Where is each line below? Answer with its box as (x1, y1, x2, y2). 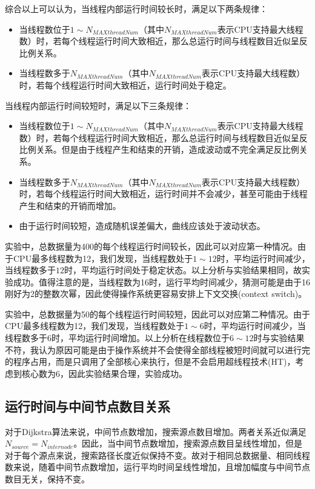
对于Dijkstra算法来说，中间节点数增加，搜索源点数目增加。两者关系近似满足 (5, 425, 307, 437)
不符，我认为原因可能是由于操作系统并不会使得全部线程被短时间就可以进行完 (5, 343, 310, 356)
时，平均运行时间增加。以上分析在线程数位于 (51, 331, 230, 344)
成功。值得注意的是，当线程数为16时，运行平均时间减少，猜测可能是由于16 (13, 275, 310, 288)
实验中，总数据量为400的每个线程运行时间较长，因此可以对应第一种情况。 (5, 239, 297, 252)
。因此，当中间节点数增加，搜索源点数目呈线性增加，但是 (73, 437, 303, 450)
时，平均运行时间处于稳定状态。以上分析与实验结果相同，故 (64, 264, 302, 276)
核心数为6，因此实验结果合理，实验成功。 (21, 367, 187, 379)
